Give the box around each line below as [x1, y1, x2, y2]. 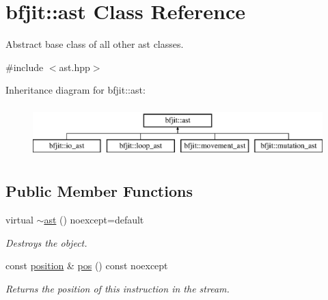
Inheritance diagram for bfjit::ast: [5, 83, 146, 97]
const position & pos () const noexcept [5, 258, 168, 273]
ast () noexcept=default [44, 213, 144, 227]
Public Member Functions [5, 180, 193, 202]
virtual [5, 213, 33, 227]
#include [5, 59, 44, 74]
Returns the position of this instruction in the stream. [5, 282, 230, 296]
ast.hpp [59, 59, 90, 74]
